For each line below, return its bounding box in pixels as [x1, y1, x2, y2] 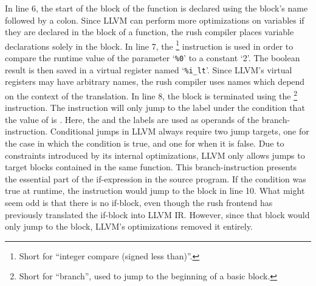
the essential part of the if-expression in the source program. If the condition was [5, 172, 306, 185]
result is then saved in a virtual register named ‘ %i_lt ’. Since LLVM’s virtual [5, 63, 292, 76]
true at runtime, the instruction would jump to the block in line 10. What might [5, 184, 305, 197]
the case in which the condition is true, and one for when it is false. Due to [5, 136, 284, 149]
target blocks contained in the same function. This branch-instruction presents [5, 161, 297, 173]
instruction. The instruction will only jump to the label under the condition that [5, 101, 305, 114]
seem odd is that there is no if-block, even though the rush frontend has [5, 196, 273, 208]
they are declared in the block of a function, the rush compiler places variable [5, 25, 294, 38]
